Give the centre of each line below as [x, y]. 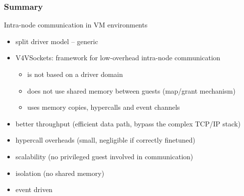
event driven [34, 189]
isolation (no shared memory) [60, 173]
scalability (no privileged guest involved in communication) [104, 156]
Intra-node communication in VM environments [76, 25]
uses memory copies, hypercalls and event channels [104, 107]
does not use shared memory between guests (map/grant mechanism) [131, 90]
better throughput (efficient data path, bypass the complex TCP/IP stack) [128, 123]
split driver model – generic [57, 41]
